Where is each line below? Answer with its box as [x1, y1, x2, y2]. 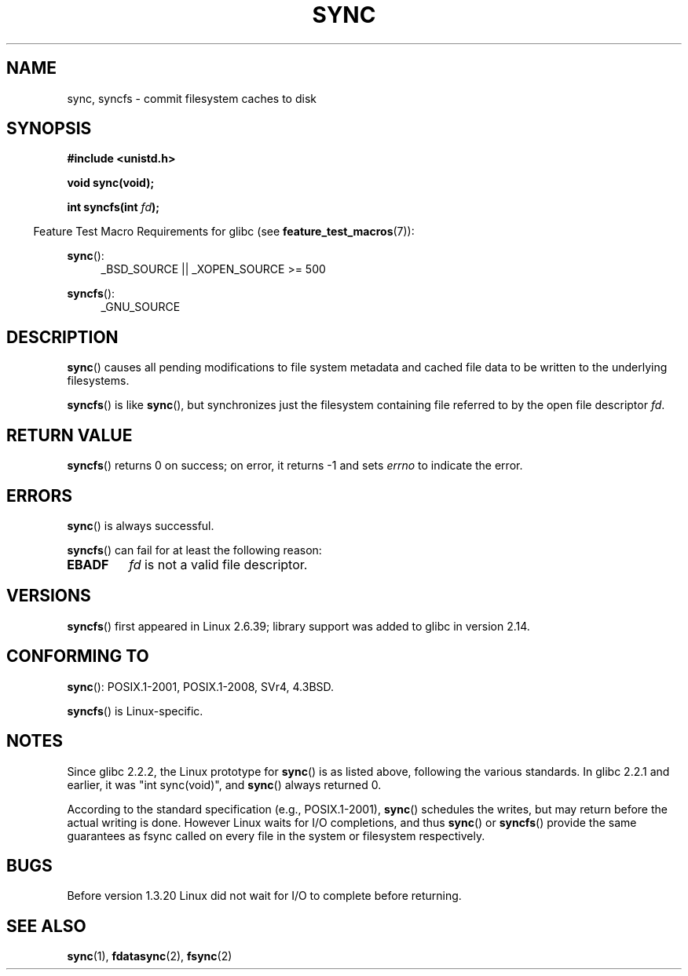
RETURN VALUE [6, 425, 133, 445]
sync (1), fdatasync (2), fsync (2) [67, 949, 232, 963]
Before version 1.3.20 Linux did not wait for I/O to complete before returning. [67, 889, 462, 903]
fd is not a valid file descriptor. [129, 556, 308, 572]
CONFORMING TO [6, 646, 149, 667]
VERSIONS [6, 586, 91, 606]
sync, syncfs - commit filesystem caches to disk [67, 91, 317, 105]
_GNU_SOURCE [101, 300, 181, 314]
